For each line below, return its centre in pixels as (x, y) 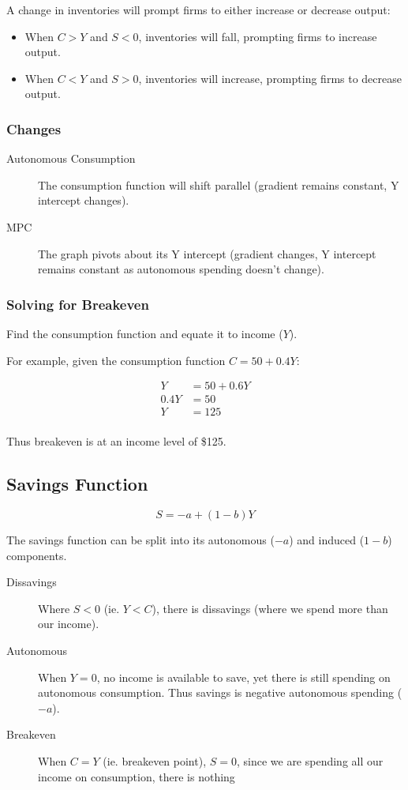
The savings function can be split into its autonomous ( (140, 540)
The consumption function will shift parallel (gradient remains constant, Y (219, 184)
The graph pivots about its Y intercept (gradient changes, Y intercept (207, 253)
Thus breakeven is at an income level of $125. (116, 441)
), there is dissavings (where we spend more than (270, 608)
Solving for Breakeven (78, 304)
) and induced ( (327, 540)
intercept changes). (84, 200)
